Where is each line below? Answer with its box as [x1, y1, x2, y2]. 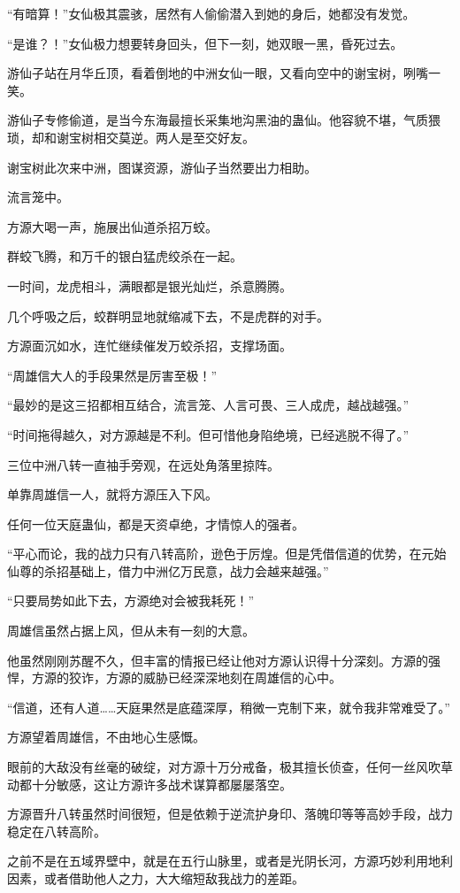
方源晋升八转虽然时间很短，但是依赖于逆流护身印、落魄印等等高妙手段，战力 [7, 804, 453, 823]
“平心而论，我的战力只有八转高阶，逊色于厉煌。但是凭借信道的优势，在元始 [7, 544, 447, 563]
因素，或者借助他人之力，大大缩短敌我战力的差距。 [7, 869, 304, 887]
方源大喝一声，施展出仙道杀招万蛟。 [7, 217, 218, 235]
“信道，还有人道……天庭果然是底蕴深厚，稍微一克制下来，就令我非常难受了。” [7, 697, 450, 716]
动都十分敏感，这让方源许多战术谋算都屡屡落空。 [7, 774, 292, 793]
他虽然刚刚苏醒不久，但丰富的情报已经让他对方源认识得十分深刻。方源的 [7, 651, 428, 669]
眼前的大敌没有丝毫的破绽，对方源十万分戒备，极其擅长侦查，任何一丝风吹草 [7, 758, 453, 776]
